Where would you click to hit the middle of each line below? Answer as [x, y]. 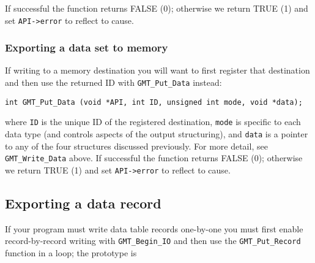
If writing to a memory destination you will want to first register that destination [157, 70]
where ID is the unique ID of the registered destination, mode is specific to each [153, 122]
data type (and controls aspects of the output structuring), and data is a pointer [157, 134]
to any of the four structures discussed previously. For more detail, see [136, 146]
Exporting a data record [83, 203]
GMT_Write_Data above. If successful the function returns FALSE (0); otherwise [154, 158]
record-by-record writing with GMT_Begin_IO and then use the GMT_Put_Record [153, 241]
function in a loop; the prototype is [71, 253]
